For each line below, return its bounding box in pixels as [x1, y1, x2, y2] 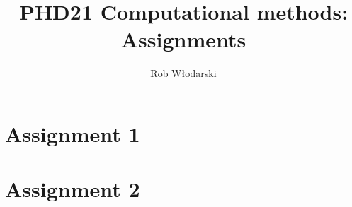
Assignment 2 [5, 175, 140, 203]
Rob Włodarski [150, 66, 217, 81]
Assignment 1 [5, 119, 140, 148]
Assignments [120, 25, 246, 54]
